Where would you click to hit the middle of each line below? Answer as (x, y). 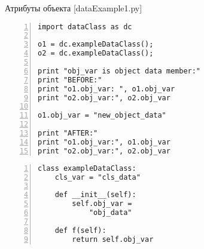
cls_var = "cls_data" (98, 177)
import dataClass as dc (85, 27)
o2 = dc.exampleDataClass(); (96, 53)
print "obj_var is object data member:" (119, 71)
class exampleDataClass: (87, 168)
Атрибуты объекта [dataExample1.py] (74, 8)
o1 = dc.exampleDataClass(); (96, 44)
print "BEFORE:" (70, 80)
